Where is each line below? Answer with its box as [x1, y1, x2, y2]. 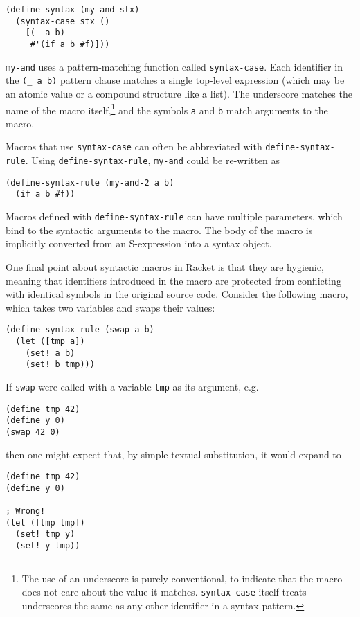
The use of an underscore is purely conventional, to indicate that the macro [21, 571, 343, 585]
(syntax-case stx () [15, 16, 110, 26]
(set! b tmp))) [25, 359, 95, 370]
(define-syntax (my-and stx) [6, 5, 140, 15]
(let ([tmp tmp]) [6, 517, 85, 528]
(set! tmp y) [15, 529, 75, 539]
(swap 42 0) [6, 427, 60, 437]
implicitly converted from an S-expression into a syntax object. [6, 236, 272, 251]
